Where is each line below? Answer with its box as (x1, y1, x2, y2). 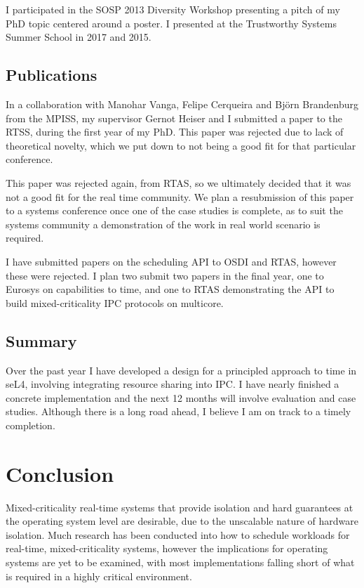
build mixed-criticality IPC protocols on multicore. (6, 295, 224, 310)
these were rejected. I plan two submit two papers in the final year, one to (6, 268, 324, 282)
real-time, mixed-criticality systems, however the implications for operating (6, 541, 328, 556)
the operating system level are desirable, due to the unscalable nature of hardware (6, 514, 358, 528)
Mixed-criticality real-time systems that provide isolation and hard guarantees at (6, 499, 353, 514)
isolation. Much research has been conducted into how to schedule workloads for (6, 527, 350, 542)
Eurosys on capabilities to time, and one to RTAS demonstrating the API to (6, 282, 335, 296)
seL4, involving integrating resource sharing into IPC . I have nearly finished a (6, 377, 339, 391)
